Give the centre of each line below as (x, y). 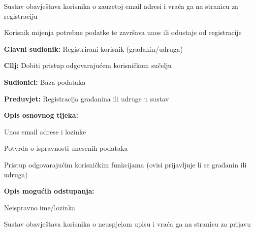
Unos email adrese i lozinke (45, 131)
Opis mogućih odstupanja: (49, 191)
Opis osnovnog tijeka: (41, 115)
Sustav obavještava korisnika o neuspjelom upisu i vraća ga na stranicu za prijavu (127, 224)
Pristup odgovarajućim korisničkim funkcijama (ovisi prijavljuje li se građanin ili (125, 164)
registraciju (21, 16)
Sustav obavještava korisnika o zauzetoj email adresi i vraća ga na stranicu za (121, 6)
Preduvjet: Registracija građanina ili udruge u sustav (87, 98)
